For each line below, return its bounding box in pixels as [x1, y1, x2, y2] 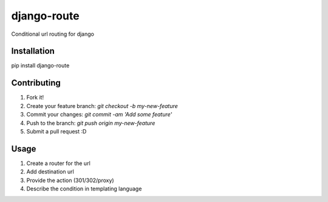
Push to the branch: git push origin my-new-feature [26, 119, 155, 127]
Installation [11, 46, 55, 56]
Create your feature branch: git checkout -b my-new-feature [26, 102, 179, 109]
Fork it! [26, 94, 44, 101]
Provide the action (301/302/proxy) [26, 177, 115, 184]
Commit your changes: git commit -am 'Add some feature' [26, 111, 173, 118]
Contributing [11, 78, 61, 88]
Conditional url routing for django [11, 30, 94, 38]
